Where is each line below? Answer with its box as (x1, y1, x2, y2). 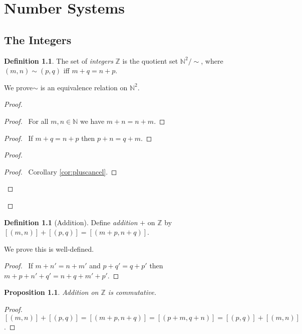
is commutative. (108, 287, 157, 297)
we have (80, 115, 105, 126)
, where (201, 55, 223, 66)
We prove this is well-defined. (4, 243, 94, 254)
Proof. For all (4, 115, 49, 126)
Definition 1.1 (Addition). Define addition (4, 217, 138, 227)
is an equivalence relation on (40, 82, 128, 92)
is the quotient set (122, 55, 178, 66)
